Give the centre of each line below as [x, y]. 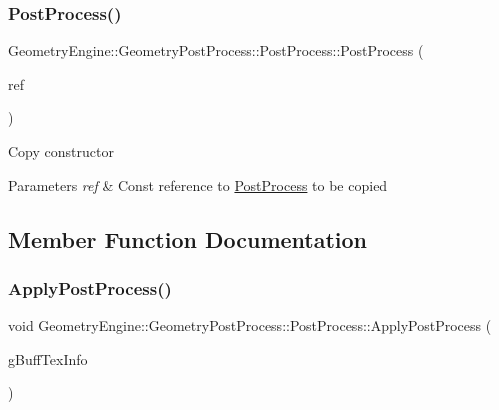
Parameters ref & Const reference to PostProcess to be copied [198, 184]
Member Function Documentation [188, 238]
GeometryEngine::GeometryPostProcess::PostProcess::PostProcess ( [216, 50]
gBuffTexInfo [48, 358]
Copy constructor [61, 151]
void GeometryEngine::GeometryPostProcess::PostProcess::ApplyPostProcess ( [250, 325]
